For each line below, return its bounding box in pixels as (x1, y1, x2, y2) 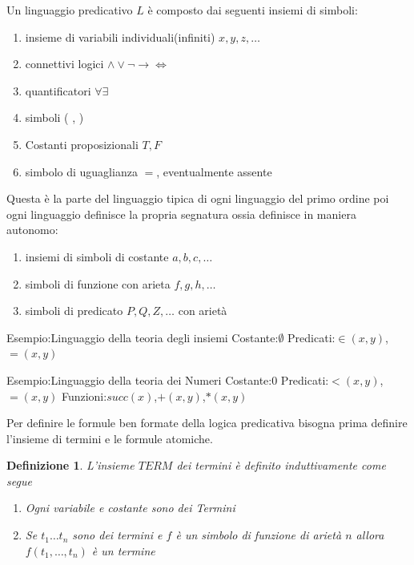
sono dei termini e (72, 527, 163, 543)
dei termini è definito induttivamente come (176, 457, 386, 474)
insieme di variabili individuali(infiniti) (25, 28, 215, 45)
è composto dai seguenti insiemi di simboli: (147, 2, 358, 18)
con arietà (178, 302, 227, 319)
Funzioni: (61, 387, 107, 404)
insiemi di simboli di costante (25, 248, 169, 264)
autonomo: (6, 221, 58, 238)
